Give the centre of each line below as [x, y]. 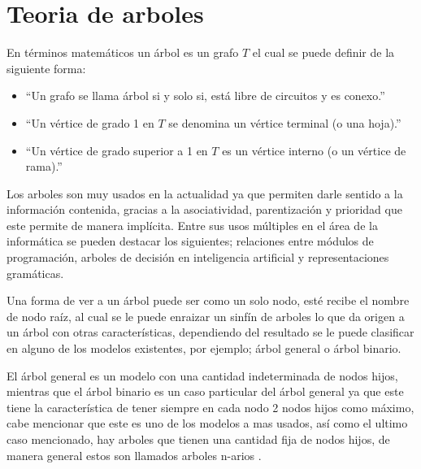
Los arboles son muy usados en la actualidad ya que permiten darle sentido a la [205, 193]
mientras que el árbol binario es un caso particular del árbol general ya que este [205, 391]
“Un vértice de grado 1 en [90, 122]
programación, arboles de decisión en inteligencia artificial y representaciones [198, 257]
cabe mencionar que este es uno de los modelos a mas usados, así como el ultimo [207, 423]
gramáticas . [35, 273]
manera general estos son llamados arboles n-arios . [134, 455]
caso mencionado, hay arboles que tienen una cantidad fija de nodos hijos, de [198, 439]
